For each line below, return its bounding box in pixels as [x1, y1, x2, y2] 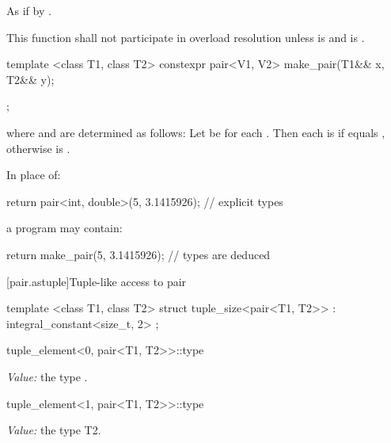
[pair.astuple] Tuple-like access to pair [6, 273, 187, 289]
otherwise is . [6, 139, 70, 156]
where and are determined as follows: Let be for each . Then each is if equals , [6, 124, 385, 140]
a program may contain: [6, 220, 123, 236]
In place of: [6, 166, 61, 183]
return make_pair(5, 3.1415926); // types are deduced [6, 246, 271, 262]
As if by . [6, 2, 51, 18]
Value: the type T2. [6, 422, 101, 438]
